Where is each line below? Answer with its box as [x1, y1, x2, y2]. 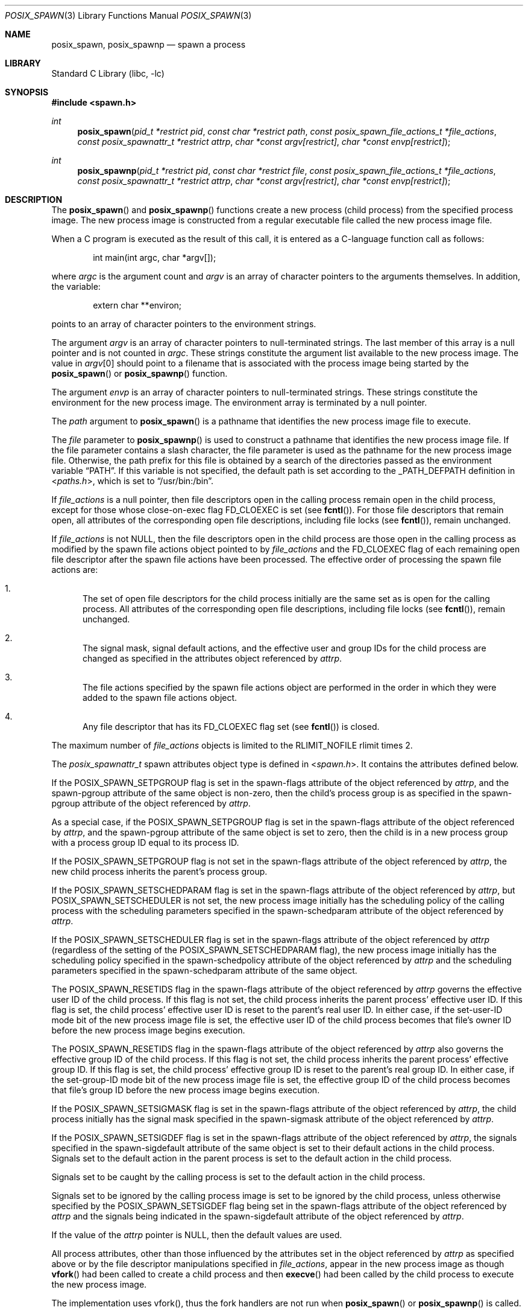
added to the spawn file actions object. [83, 692, 237, 703]
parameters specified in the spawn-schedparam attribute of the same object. [51, 965, 357, 976]
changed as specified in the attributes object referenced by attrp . [83, 653, 342, 663]
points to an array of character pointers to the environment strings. [51, 319, 316, 329]
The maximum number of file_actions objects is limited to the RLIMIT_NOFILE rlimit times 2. [51, 740, 413, 750]
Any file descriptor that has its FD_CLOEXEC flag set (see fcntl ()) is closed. [83, 721, 380, 732]
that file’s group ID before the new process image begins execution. [51, 1085, 320, 1095]
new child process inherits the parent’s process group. [51, 866, 268, 877]
